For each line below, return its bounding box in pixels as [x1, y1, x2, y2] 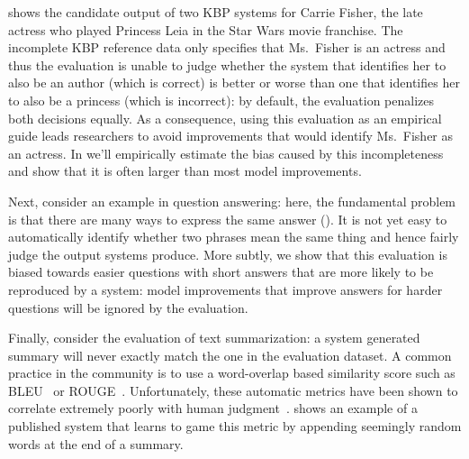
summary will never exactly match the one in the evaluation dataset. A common [8, 345, 452, 364]
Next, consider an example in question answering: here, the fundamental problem [8, 191, 456, 210]
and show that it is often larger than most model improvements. [8, 161, 362, 180]
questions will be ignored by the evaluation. [8, 298, 248, 317]
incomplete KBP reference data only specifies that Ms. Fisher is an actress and [8, 38, 446, 57]
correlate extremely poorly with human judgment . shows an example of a [8, 399, 418, 418]
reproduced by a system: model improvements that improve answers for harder [8, 280, 443, 298]
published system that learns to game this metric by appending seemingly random [8, 417, 462, 436]
